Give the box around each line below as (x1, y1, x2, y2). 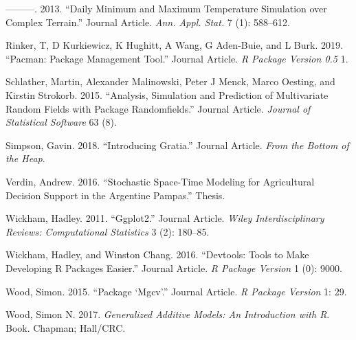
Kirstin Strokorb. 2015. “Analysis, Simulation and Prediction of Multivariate (5, 87, 329, 102)
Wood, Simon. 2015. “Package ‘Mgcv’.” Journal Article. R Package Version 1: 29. (5, 284, 347, 298)
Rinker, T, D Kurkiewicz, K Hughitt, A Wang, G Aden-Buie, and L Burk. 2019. (5, 38, 343, 52)
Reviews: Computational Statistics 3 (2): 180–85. (5, 224, 210, 238)
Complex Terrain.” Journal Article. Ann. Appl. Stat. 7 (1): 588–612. (5, 14, 290, 29)
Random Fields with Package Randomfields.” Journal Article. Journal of (5, 101, 311, 115)
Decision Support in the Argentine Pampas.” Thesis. (5, 188, 225, 202)
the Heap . (5, 151, 45, 166)
